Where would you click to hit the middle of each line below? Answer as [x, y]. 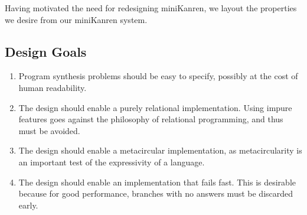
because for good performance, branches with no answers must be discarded [156, 193]
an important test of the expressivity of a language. [112, 162]
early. [28, 205]
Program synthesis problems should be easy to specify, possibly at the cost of [158, 76]
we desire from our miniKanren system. [76, 19]
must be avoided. [49, 130]
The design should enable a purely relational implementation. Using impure [155, 107]
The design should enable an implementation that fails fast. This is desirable [157, 182]
